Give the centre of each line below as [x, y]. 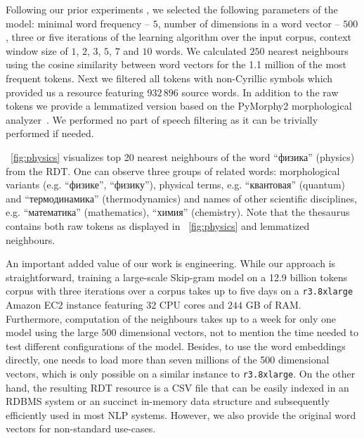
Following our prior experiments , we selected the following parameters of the [172, 9]
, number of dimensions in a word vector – [249, 23]
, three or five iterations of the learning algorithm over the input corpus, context [179, 37]
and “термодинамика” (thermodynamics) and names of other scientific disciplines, [182, 198]
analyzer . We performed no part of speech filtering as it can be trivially [162, 119]
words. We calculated [201, 50]
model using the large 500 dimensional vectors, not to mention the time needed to [182, 332]
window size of [37, 50]
